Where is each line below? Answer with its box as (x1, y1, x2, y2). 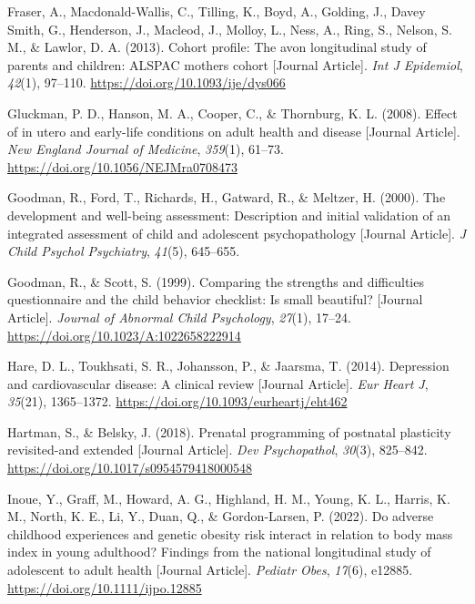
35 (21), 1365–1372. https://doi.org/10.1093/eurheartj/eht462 (7, 392, 348, 411)
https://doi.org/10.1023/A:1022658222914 (7, 325, 241, 344)
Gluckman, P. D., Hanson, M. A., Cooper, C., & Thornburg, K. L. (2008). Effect (7, 103, 458, 122)
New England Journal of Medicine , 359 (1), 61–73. (7, 139, 284, 159)
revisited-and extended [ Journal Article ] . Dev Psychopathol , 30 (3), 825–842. (7, 440, 428, 459)
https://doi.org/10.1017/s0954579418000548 (7, 458, 252, 477)
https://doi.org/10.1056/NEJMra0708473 (7, 157, 237, 176)
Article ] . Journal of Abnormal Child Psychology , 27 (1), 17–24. (7, 307, 351, 326)
